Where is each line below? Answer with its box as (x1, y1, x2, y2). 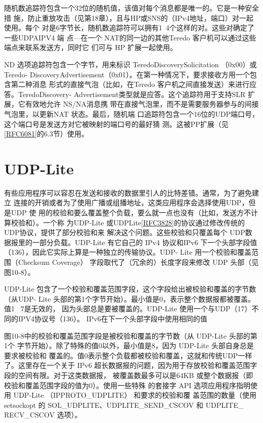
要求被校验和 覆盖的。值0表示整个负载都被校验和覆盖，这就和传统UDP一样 (4, 350, 252, 360)
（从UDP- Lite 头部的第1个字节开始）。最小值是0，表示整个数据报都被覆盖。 (4, 293, 255, 304)
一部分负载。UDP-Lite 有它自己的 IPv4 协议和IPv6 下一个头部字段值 (32, 237, 257, 247)
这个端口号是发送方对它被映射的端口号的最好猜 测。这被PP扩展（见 (4, 118, 229, 129)
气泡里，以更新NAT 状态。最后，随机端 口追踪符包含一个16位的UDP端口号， (4, 108, 259, 119)
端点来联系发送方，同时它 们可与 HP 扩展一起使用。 (4, 42, 178, 53)
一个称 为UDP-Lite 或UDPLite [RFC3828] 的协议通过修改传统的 (42, 217, 245, 227)
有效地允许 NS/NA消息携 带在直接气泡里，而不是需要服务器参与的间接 (25, 99, 259, 109)
